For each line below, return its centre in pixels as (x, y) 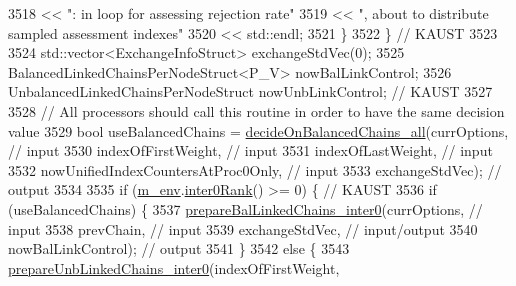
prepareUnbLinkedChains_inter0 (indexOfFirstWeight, (174, 267)
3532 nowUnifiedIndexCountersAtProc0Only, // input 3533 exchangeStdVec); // (255, 169)
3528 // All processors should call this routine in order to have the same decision (256, 110)
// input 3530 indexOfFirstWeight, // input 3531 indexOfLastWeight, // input (250, 150)
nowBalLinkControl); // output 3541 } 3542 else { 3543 (179, 248)
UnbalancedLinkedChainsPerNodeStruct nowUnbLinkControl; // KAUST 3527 (250, 91)
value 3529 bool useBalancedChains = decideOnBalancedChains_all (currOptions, (258, 130)
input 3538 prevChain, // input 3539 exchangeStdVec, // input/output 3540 (243, 228)
